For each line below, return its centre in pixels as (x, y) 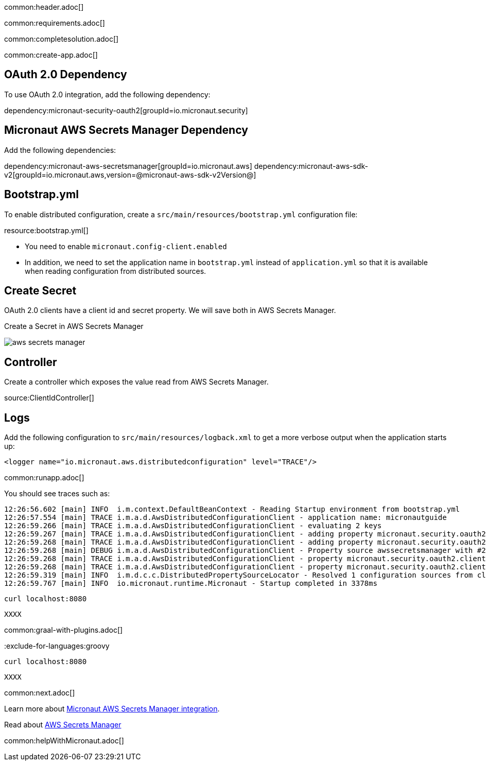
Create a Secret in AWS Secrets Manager (74, 326)
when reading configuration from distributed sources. (116, 271)
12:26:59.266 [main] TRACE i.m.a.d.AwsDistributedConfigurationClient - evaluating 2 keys (193, 526)
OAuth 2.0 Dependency (66, 75)
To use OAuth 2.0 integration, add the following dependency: (107, 94)
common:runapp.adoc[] (44, 478)
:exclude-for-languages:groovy (57, 646)
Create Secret (40, 290)
